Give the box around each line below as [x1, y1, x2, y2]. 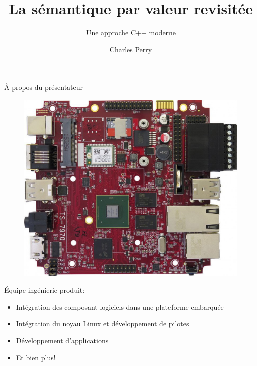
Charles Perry [109, 44, 152, 54]
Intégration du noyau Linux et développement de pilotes [16, 318, 189, 329]
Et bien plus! [16, 352, 56, 362]
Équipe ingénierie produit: [4, 285, 85, 295]
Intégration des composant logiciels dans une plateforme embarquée [16, 301, 224, 312]
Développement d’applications [16, 335, 109, 345]
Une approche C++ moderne [85, 27, 176, 38]
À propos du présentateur [4, 82, 83, 93]
